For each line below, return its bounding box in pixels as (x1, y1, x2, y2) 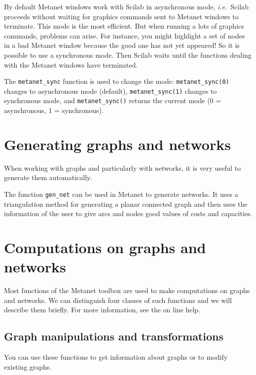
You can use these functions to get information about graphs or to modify (4, 352, 228, 362)
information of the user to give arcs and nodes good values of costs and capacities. (4, 208, 253, 219)
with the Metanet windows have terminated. (4, 59, 138, 70)
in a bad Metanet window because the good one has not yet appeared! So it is (4, 40, 240, 50)
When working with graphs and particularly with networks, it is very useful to (4, 162, 241, 173)
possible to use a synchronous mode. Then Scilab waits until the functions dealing (4, 49, 252, 60)
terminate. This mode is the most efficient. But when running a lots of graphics (4, 21, 244, 31)
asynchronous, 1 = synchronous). (4, 105, 104, 115)
